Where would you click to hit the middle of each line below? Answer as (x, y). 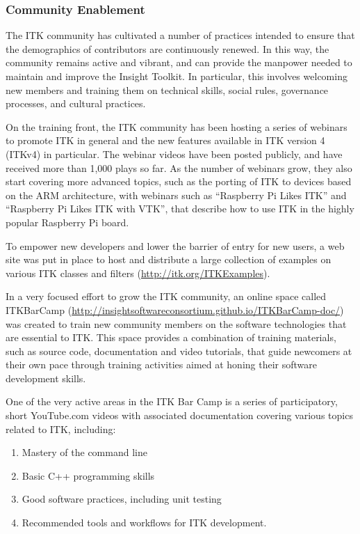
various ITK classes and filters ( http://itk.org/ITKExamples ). (138, 273)
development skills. (46, 378)
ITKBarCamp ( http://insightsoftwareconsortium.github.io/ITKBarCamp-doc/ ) (175, 309)
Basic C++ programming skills (88, 475)
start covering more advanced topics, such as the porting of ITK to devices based (179, 181)
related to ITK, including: (61, 429)
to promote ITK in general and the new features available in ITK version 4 (165, 140)
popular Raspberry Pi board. (67, 222)
